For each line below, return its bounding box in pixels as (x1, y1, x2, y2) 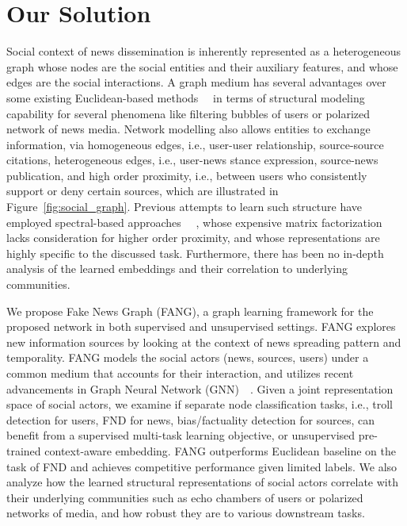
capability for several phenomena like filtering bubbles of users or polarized (6, 105, 371, 121)
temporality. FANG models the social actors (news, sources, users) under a (6, 349, 369, 366)
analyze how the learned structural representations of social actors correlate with (6, 474, 398, 490)
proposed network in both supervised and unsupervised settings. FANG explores (6, 318, 396, 335)
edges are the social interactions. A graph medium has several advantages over (6, 74, 386, 90)
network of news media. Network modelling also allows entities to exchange (6, 121, 371, 137)
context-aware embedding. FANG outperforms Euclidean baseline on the (44, 442, 396, 459)
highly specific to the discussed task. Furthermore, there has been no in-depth (6, 244, 384, 261)
